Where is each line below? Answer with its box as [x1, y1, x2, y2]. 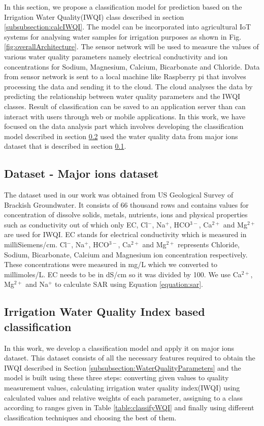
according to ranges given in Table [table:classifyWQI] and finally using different [4, 402, 254, 413]
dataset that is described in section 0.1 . [4, 141, 126, 151]
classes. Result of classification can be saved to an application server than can [4, 101, 246, 111]
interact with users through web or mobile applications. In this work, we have [4, 111, 246, 121]
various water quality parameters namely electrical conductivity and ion [4, 51, 228, 61]
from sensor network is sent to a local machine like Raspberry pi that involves [4, 71, 246, 82]
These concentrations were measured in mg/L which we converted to [4, 259, 218, 270]
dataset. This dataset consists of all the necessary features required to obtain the [4, 352, 255, 363]
